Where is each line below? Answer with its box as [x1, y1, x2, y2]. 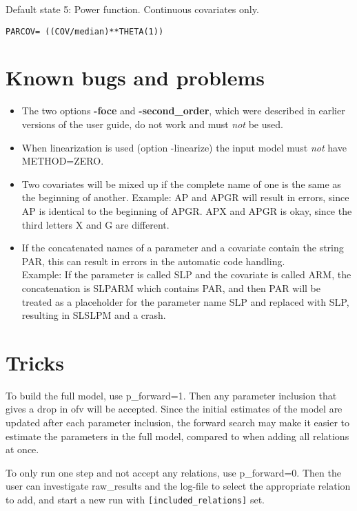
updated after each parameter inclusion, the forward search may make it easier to [6, 415, 350, 429]
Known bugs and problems [6, 63, 265, 92]
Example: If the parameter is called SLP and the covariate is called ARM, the [21, 267, 351, 282]
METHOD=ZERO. [21, 154, 104, 168]
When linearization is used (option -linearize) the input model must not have [21, 140, 347, 154]
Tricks [6, 348, 65, 376]
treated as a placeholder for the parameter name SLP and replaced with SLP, [21, 294, 349, 309]
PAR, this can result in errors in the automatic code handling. [21, 253, 285, 268]
